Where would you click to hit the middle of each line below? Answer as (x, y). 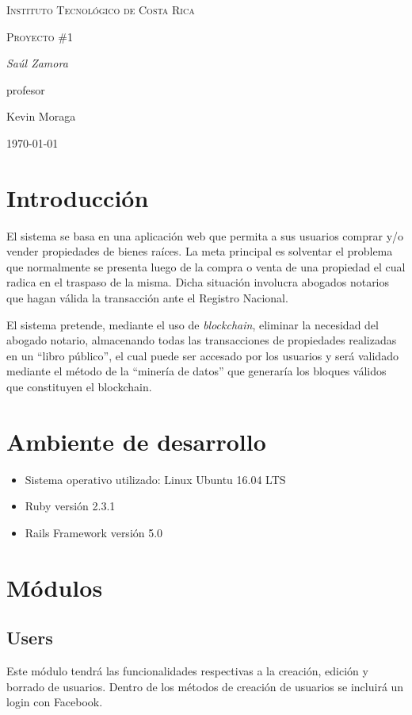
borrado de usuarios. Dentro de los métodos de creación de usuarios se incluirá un (205, 686)
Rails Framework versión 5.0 (94, 532)
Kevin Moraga (41, 116)
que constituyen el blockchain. (79, 387)
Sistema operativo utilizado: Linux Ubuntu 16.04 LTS (155, 479)
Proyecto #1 (40, 36)
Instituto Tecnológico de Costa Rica (101, 10)
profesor (26, 89)
